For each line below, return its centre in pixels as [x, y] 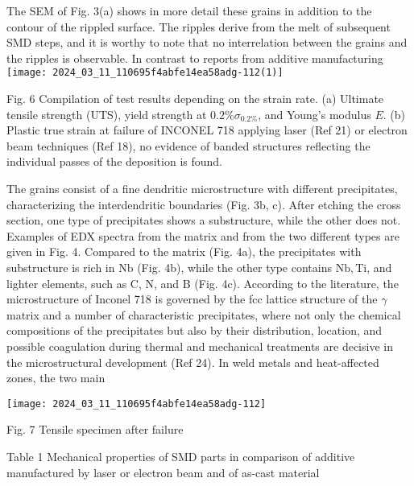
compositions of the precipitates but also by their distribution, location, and [195, 330]
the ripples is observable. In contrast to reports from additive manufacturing [195, 58]
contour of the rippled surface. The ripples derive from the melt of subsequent [199, 26]
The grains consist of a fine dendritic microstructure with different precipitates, [202, 188]
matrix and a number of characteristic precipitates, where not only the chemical [204, 314]
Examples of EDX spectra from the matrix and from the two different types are [203, 235]
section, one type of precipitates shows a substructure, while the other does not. [204, 220]
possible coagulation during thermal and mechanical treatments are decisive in [200, 346]
